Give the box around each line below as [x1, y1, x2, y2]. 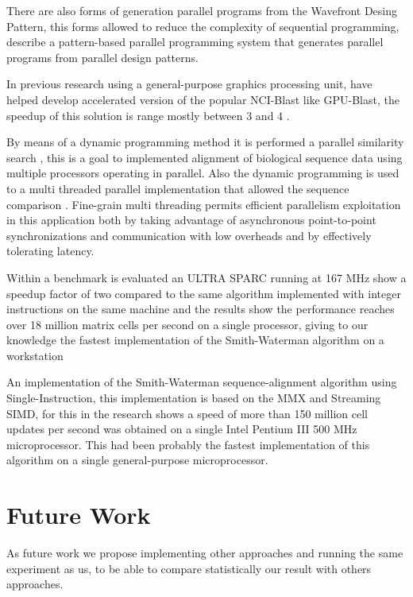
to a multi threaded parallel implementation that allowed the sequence [6, 180, 349, 196]
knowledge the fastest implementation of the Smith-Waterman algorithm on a [6, 331, 384, 348]
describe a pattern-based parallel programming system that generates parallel [6, 33, 384, 50]
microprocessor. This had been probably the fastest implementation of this [6, 436, 370, 452]
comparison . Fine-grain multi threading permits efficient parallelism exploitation [6, 196, 401, 212]
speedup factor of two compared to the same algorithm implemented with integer [6, 285, 401, 301]
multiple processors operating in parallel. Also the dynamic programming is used [6, 165, 399, 181]
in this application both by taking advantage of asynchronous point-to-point [6, 211, 376, 228]
